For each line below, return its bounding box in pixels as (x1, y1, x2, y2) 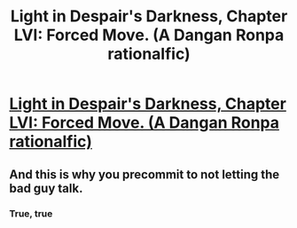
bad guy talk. (9, 180, 83, 196)
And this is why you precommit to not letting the (9, 167, 280, 182)
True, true (9, 207, 53, 219)
